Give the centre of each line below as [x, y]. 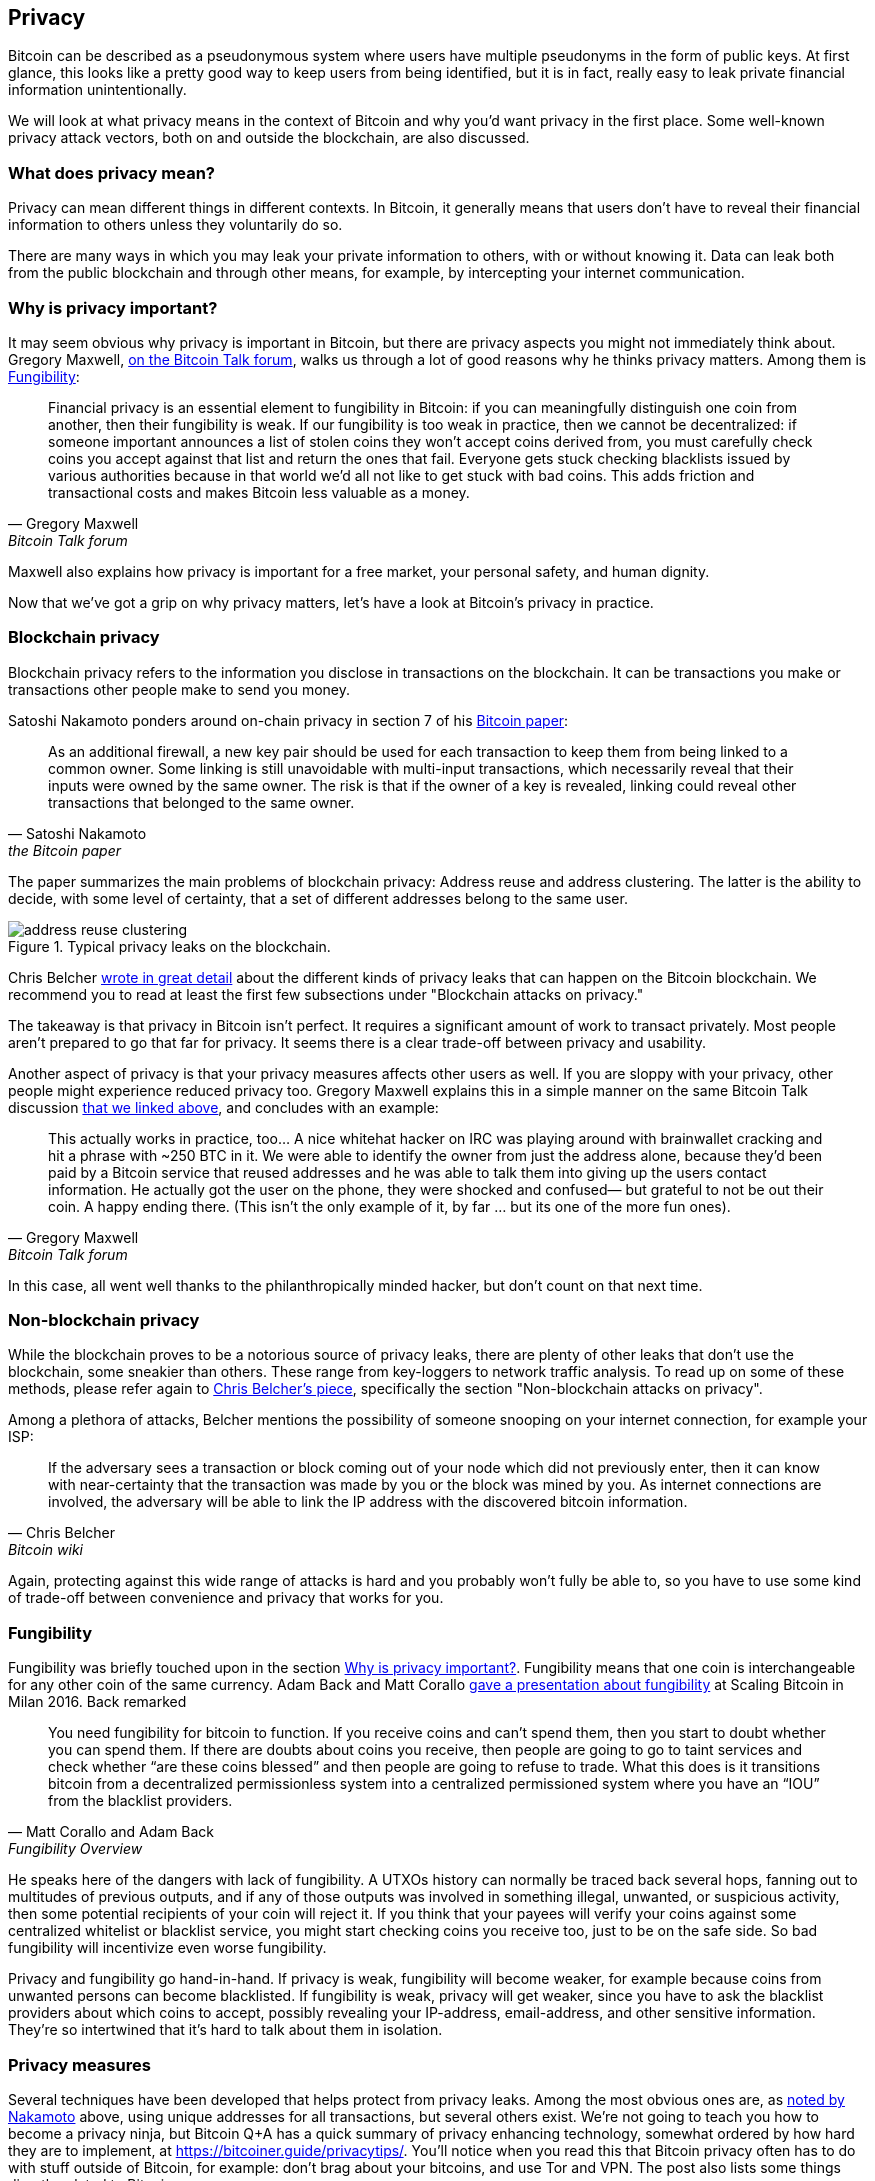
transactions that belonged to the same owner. [201, 802]
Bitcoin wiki [45, 1550]
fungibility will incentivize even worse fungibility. [167, 1948]
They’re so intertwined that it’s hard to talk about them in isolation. [225, 2030]
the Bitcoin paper [64, 850]
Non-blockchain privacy [104, 1320]
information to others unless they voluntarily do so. [175, 225]
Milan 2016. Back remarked [97, 1702]
